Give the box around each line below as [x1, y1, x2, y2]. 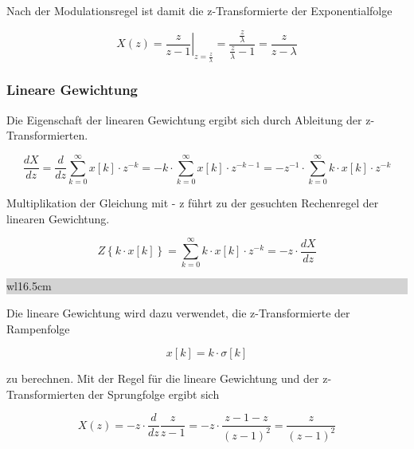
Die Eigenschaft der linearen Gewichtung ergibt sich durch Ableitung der [6, 111, 362, 128]
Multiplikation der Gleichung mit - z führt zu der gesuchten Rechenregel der [6, 195, 379, 211]
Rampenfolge [6, 320, 70, 337]
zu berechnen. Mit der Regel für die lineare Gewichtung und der [6, 370, 319, 387]
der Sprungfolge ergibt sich [88, 385, 220, 402]
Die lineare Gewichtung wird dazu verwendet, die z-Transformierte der [6, 304, 350, 321]
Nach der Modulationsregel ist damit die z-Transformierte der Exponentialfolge [6, 2, 393, 18]
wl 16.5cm [6, 278, 52, 294]
